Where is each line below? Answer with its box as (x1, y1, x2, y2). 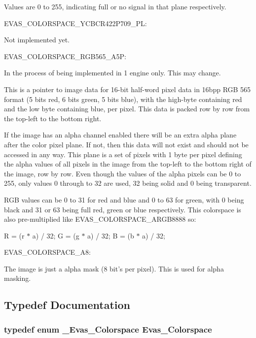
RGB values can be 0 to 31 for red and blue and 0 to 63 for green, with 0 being (4, 194, 244, 204)
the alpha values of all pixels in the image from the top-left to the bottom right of (4, 159, 252, 169)
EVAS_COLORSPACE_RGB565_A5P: (4, 51, 126, 61)
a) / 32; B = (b (87, 230, 134, 240)
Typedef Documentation (4, 297, 130, 312)
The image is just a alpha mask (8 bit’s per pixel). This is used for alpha (4, 263, 224, 273)
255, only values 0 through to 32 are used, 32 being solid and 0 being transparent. (4, 178, 252, 188)
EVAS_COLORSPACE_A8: (4, 247, 91, 257)
